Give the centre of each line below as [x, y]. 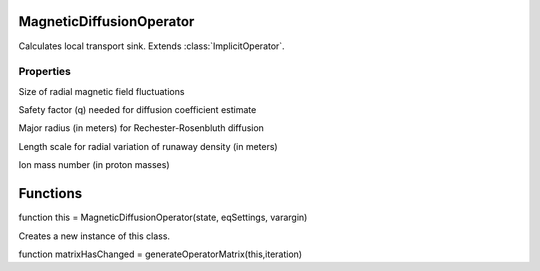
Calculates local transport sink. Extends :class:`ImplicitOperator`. [151, 46]
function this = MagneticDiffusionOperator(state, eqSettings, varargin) [163, 217]
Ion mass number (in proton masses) [94, 165]
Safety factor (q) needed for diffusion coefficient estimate [137, 110]
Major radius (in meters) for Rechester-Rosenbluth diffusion [141, 128]
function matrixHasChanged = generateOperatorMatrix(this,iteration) [160, 254]
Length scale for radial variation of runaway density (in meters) [148, 146]
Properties [45, 72]
